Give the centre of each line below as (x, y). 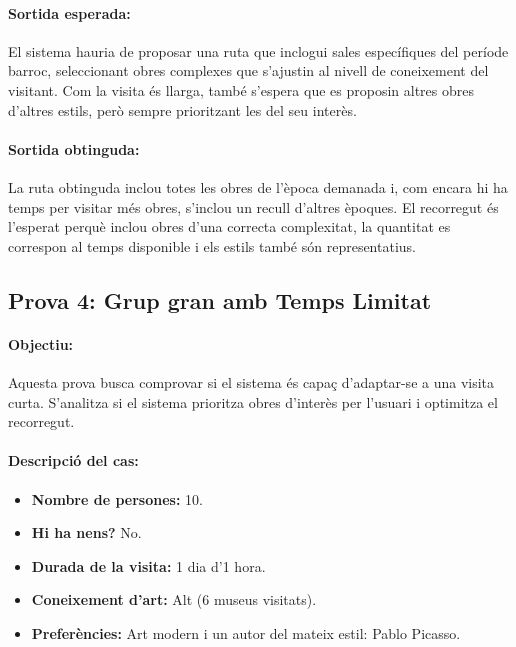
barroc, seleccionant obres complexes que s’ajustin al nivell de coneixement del (248, 70)
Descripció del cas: (73, 460)
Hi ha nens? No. (86, 532)
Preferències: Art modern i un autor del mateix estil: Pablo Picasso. (246, 632)
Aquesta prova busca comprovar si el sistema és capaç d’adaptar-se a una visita (251, 381)
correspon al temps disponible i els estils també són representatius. (212, 245)
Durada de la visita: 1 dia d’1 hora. (148, 565)
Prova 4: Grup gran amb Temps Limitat (220, 299)
